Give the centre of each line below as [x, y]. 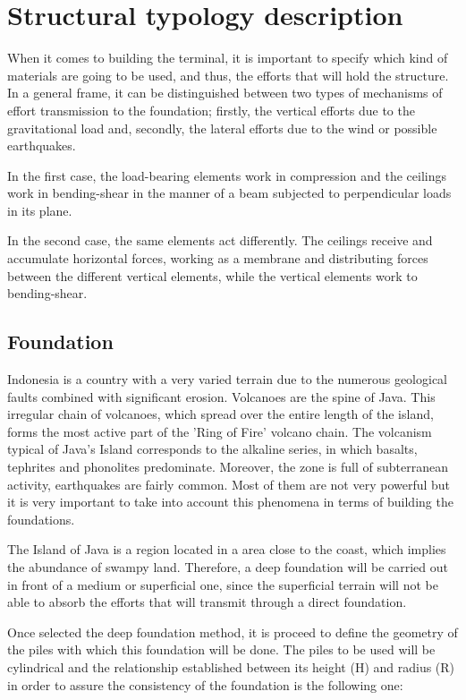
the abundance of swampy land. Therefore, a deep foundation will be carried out [228, 566]
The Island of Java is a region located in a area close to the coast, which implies [227, 549]
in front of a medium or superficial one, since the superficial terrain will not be [223, 584]
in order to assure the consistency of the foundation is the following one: [205, 684]
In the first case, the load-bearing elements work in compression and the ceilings [227, 175]
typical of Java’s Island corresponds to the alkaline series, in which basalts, [212, 449]
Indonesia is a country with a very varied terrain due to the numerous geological [228, 379]
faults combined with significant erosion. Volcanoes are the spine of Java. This [221, 396]
